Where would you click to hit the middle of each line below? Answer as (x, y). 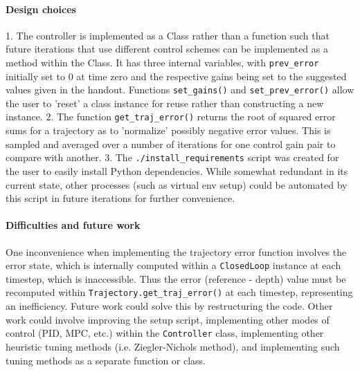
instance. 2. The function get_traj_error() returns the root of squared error (171, 117)
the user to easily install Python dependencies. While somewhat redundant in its (177, 170)
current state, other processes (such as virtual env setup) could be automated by (177, 184)
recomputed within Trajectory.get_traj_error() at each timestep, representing (179, 292)
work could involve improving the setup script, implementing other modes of (168, 319)
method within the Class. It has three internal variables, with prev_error (162, 62)
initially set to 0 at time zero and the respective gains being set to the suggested (176, 76)
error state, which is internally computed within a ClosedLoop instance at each (173, 265)
